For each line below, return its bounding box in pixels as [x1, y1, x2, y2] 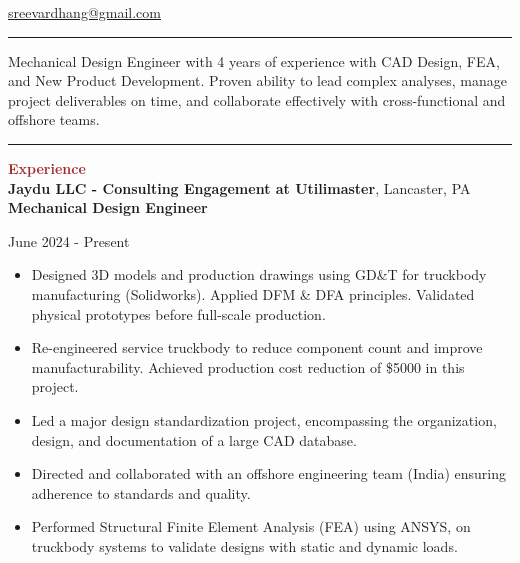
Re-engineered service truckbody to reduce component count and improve [31, 337, 483, 358]
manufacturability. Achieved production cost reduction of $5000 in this [31, 356, 465, 377]
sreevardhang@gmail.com [8, 2, 161, 22]
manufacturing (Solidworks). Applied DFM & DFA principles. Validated [31, 283, 475, 304]
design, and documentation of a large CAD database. [31, 429, 357, 450]
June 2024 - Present [8, 230, 130, 251]
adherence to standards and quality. [31, 482, 251, 503]
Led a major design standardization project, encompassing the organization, [31, 409, 497, 430]
